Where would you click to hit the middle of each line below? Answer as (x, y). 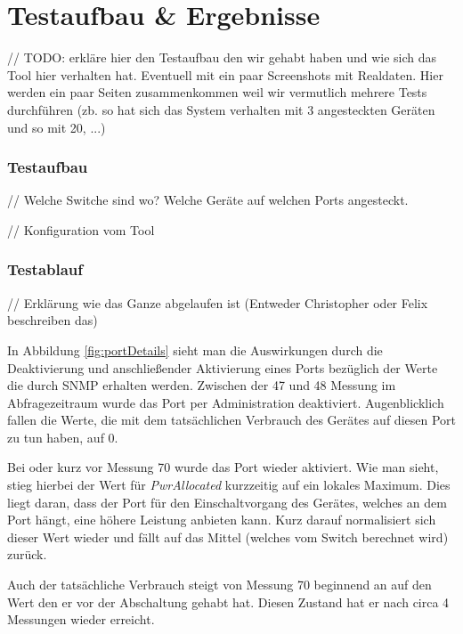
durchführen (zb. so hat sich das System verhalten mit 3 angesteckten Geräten (221, 109)
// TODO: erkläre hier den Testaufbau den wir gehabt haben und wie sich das (222, 57)
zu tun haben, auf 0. (63, 437)
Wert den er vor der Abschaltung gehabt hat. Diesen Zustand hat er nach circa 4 (228, 601)
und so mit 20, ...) (57, 127)
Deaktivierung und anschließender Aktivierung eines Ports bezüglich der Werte (223, 367)
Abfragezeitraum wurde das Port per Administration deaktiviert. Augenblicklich (226, 402)
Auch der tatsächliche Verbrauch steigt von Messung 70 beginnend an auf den (219, 585)
